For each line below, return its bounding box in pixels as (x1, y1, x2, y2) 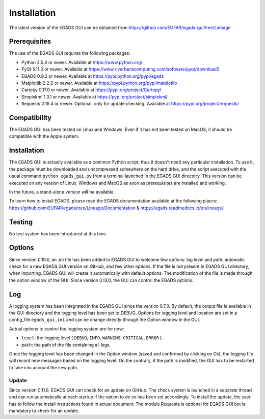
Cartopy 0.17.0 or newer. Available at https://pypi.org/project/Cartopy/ (21, 87, 161, 93)
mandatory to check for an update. (9, 408, 79, 414)
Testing (9, 218, 33, 226)
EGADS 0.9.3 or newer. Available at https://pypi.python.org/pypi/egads (21, 73, 164, 79)
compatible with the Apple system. (9, 133, 79, 139)
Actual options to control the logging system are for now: (9, 325, 125, 332)
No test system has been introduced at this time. (9, 230, 107, 236)
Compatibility (9, 114, 52, 122)
